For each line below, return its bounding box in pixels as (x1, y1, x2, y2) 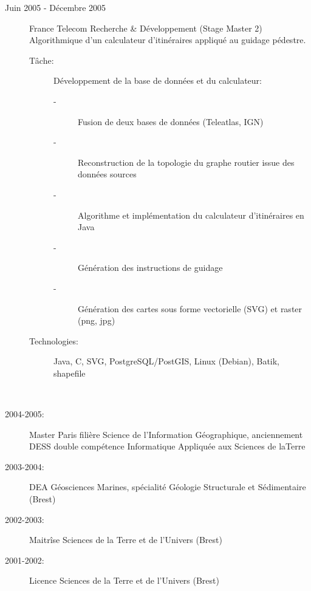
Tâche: (29, 53, 54, 66)
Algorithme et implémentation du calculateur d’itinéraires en (78, 208, 304, 221)
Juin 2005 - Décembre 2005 (5, 1, 106, 13)
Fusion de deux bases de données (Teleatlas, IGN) (78, 115, 264, 128)
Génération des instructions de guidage (78, 261, 223, 274)
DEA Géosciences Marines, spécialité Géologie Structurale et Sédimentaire (29, 480, 306, 493)
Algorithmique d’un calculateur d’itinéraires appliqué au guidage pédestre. (29, 33, 306, 46)
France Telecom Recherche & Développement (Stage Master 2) (29, 21, 262, 34)
